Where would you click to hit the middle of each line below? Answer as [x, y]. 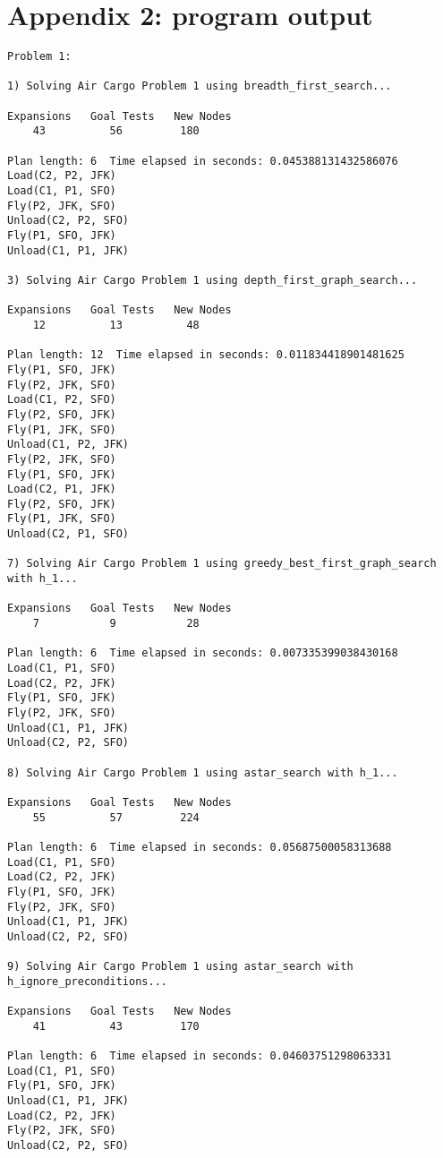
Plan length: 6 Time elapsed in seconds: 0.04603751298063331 [200, 1056]
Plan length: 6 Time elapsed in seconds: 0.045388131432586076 [203, 161]
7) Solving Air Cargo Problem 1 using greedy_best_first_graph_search [222, 564]
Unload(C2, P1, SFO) [68, 534]
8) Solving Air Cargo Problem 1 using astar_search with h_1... [203, 772]
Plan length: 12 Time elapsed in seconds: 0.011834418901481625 [206, 355]
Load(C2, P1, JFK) [62, 489]
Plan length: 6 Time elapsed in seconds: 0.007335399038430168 [203, 653]
